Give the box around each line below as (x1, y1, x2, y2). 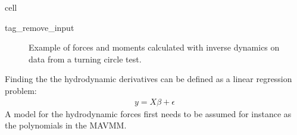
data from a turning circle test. (29, 52, 142, 65)
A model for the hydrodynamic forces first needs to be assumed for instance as (5, 107, 292, 120)
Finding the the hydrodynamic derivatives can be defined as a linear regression (5, 73, 292, 85)
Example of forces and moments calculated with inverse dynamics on (29, 41, 280, 54)
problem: (5, 84, 37, 96)
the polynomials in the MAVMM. (5, 119, 127, 131)
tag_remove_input (5, 21, 74, 33)
